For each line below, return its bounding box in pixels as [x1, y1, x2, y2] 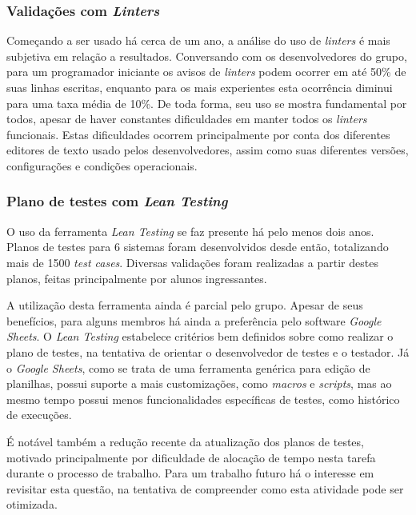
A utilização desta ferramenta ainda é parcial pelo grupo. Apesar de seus [6, 297, 363, 313]
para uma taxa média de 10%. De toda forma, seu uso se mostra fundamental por [6, 94, 407, 111]
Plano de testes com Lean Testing [6, 191, 228, 211]
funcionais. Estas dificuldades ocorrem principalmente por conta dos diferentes [6, 126, 390, 142]
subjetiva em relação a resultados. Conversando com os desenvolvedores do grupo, [6, 47, 407, 64]
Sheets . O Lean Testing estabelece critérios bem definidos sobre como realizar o [6, 328, 394, 345]
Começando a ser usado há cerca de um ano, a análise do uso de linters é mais [6, 32, 390, 49]
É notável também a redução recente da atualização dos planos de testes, [6, 433, 364, 449]
